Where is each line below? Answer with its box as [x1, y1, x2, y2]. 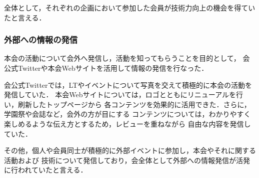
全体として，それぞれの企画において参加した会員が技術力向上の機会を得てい [4, 2, 255, 12]
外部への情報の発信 [4, 33, 78, 46]
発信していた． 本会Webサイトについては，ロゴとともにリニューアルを [4, 89, 236, 100]
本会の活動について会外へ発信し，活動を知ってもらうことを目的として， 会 [4, 53, 250, 63]
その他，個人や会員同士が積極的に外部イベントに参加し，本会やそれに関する [4, 145, 256, 156]
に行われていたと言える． [4, 165, 87, 175]
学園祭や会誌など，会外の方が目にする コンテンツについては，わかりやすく [4, 109, 251, 119]
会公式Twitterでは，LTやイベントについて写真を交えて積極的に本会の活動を [4, 79, 252, 90]
